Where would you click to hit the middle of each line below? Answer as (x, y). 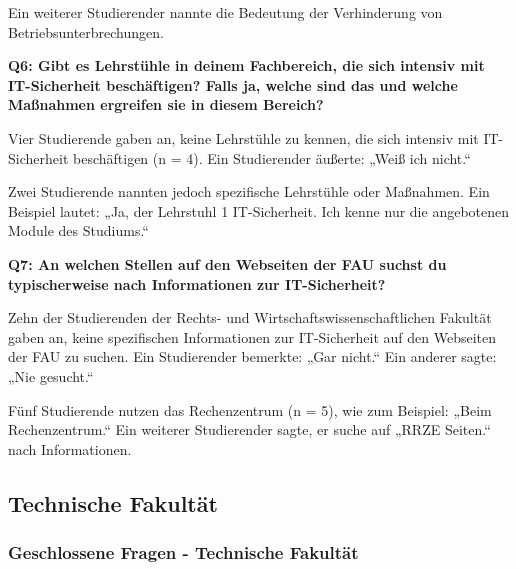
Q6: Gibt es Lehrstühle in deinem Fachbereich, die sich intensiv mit (246, 65)
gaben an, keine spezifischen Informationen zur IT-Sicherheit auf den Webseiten (252, 336)
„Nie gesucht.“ (51, 375)
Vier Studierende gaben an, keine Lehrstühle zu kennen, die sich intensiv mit (243, 137)
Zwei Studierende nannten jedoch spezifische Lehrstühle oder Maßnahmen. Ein (249, 191)
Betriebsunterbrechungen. (86, 31)
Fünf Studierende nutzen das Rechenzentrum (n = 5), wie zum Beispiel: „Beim (250, 409)
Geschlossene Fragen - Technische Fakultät (183, 551)
